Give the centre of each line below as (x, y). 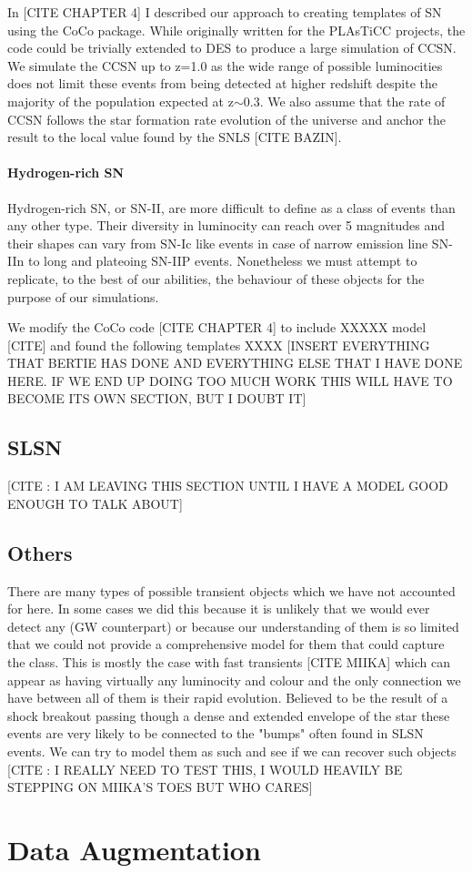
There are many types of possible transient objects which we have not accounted (231, 590)
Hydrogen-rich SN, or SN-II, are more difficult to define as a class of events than (231, 207)
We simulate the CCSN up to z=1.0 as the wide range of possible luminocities (225, 65)
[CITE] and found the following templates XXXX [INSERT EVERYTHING (219, 345)
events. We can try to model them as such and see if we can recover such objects (232, 751)
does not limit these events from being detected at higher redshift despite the (222, 83)
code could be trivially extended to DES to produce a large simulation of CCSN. (232, 48)
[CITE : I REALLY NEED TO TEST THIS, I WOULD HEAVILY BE (205, 769)
